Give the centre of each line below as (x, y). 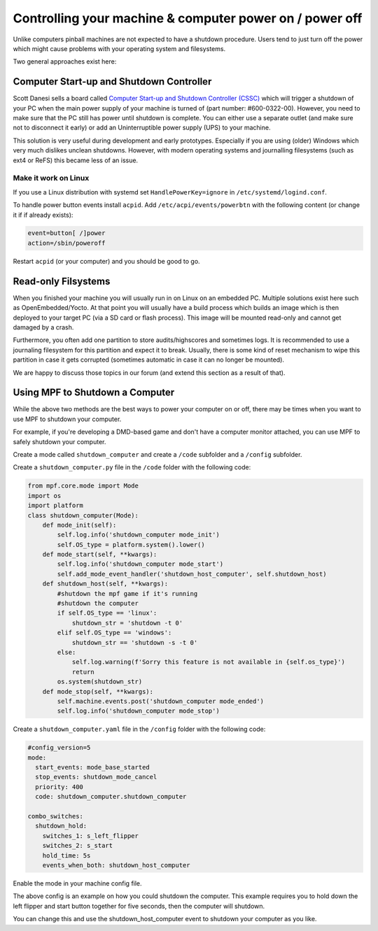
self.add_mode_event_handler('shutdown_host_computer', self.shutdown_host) (192, 574)
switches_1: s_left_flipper (91, 836)
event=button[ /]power (66, 233)
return (83, 672)
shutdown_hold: (61, 826)
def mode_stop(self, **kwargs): (98, 691)
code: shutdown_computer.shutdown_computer (111, 797)
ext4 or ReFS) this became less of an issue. (76, 160)
